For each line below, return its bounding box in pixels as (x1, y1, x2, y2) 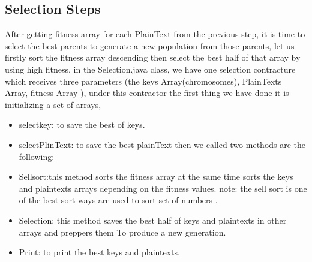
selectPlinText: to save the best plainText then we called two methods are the (19, 138, 306, 150)
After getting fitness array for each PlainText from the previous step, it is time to (5, 28, 305, 40)
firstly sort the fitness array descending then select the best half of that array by (5, 51, 301, 64)
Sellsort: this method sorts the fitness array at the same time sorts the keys (19, 170, 293, 183)
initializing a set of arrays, (5, 98, 101, 110)
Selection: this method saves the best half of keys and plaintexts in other (19, 213, 287, 226)
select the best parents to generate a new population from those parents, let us (5, 39, 295, 52)
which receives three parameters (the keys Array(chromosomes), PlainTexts (5, 74, 282, 87)
